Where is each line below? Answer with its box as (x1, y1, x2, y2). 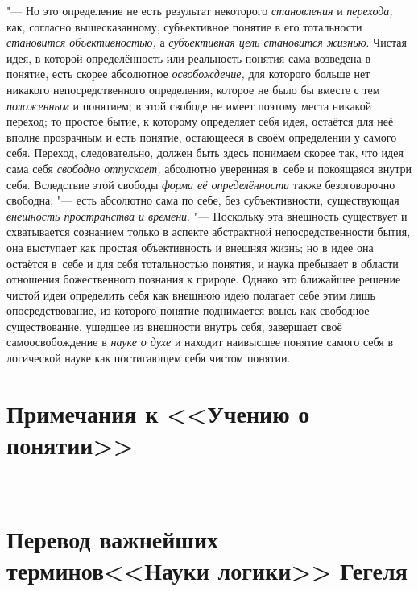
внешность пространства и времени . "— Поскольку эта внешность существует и (6, 207, 408, 224)
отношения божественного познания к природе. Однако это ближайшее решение (6, 271, 401, 287)
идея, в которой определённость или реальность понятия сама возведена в (6, 49, 371, 66)
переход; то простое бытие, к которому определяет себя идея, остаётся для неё (6, 113, 394, 130)
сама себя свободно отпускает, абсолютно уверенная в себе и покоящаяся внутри (6, 159, 412, 176)
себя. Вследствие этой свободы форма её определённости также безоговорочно (6, 176, 395, 192)
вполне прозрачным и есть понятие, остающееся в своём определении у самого (6, 128, 397, 145)
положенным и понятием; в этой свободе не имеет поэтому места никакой (6, 97, 372, 114)
